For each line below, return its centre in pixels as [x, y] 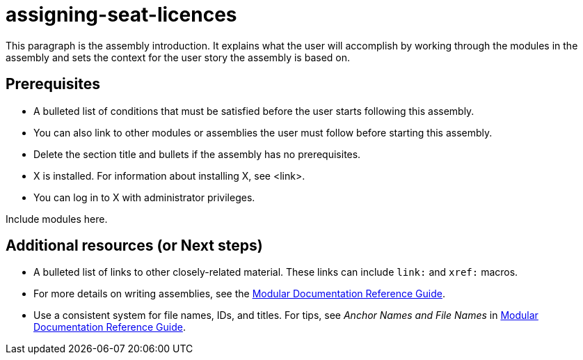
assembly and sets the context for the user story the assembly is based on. [178, 57]
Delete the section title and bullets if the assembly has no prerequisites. [197, 154]
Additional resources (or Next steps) [134, 246]
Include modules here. [57, 219]
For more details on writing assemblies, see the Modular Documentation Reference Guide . [239, 294]
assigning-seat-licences [121, 15]
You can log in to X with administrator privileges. [144, 197]
